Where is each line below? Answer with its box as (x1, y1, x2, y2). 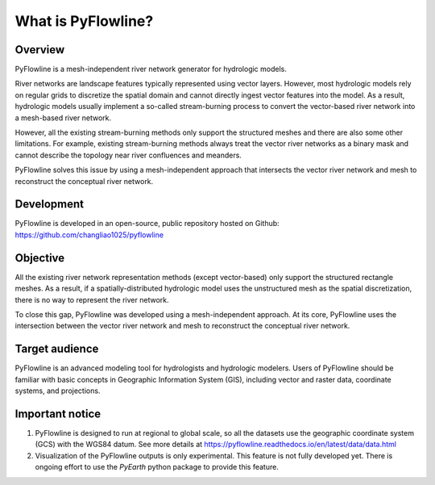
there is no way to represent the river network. (14, 295, 169, 304)
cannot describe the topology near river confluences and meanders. (14, 150, 242, 160)
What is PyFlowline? (14, 12, 154, 30)
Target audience (14, 342, 99, 356)
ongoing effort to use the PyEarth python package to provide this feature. (35, 462, 280, 472)
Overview (14, 43, 65, 56)
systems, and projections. (14, 386, 101, 395)
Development (14, 198, 85, 211)
